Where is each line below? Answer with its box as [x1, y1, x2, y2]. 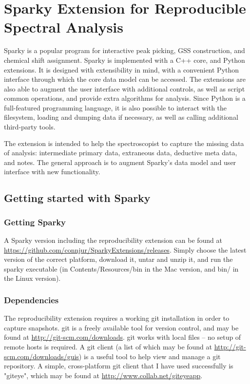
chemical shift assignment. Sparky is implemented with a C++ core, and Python [4, 55, 245, 65]
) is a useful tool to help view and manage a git [78, 351, 221, 361]
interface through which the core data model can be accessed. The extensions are [4, 74, 246, 84]
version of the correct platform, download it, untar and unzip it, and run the [4, 254, 233, 264]
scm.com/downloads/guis [4, 351, 79, 361]
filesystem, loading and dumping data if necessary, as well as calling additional [4, 112, 238, 122]
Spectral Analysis [4, 17, 124, 37]
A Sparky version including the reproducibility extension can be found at [4, 235, 222, 245]
